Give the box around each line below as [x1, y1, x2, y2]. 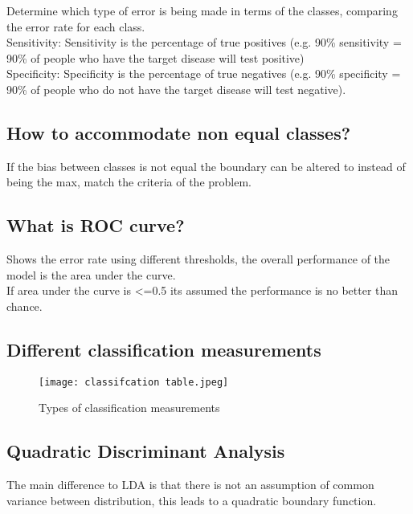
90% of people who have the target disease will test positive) [6, 49, 305, 66]
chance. [6, 297, 43, 314]
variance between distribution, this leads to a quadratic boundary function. [6, 492, 377, 508]
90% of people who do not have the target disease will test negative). [6, 80, 346, 97]
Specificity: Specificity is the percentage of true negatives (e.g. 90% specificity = [6, 65, 401, 82]
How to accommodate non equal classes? [6, 120, 351, 145]
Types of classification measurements [39, 399, 220, 416]
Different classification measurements [6, 337, 321, 361]
